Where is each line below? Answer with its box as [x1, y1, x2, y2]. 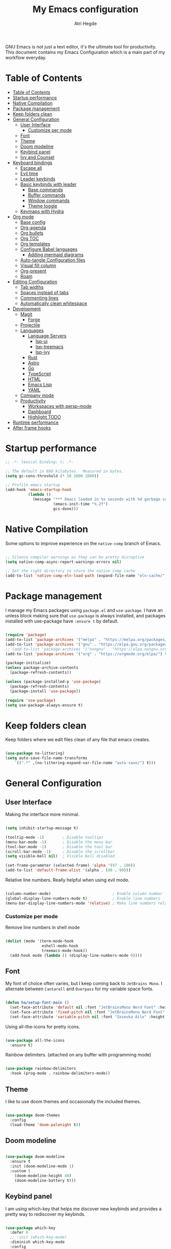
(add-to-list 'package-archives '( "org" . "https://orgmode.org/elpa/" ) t [5, 651, 167, 657]
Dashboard [27, 409, 51, 415]
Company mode [20, 392, 54, 398]
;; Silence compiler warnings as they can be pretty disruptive [5, 554, 145, 560]
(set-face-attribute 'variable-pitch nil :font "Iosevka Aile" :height [10, 1014, 165, 1019]
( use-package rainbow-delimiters [5, 1066, 76, 1071]
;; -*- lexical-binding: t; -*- [5, 459, 74, 465]
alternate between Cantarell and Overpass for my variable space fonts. [5, 986, 154, 992]
